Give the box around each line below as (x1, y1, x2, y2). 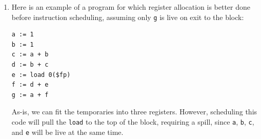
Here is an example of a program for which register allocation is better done (11, 2, 251, 12)
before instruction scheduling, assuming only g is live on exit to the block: (11, 11, 244, 22)
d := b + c (11, 61, 49, 69)
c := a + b (11, 51, 49, 58)
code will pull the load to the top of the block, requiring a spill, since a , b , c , (11, 116, 254, 127)
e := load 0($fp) (11, 71, 71, 78)
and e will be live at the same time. (11, 126, 124, 137)
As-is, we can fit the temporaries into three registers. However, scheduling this (11, 106, 257, 117)
